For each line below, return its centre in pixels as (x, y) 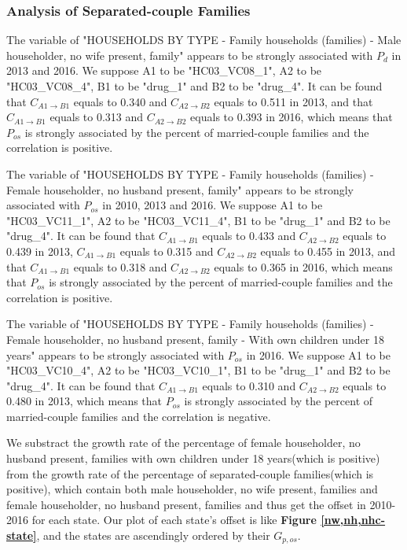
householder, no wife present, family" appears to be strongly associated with (190, 55)
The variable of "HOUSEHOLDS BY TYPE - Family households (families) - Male (204, 40)
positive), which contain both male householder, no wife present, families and (192, 489)
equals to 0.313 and (97, 117)
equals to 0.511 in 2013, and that (293, 101)
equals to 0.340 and (120, 101)
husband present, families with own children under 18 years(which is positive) (193, 458)
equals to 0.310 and (249, 385)
